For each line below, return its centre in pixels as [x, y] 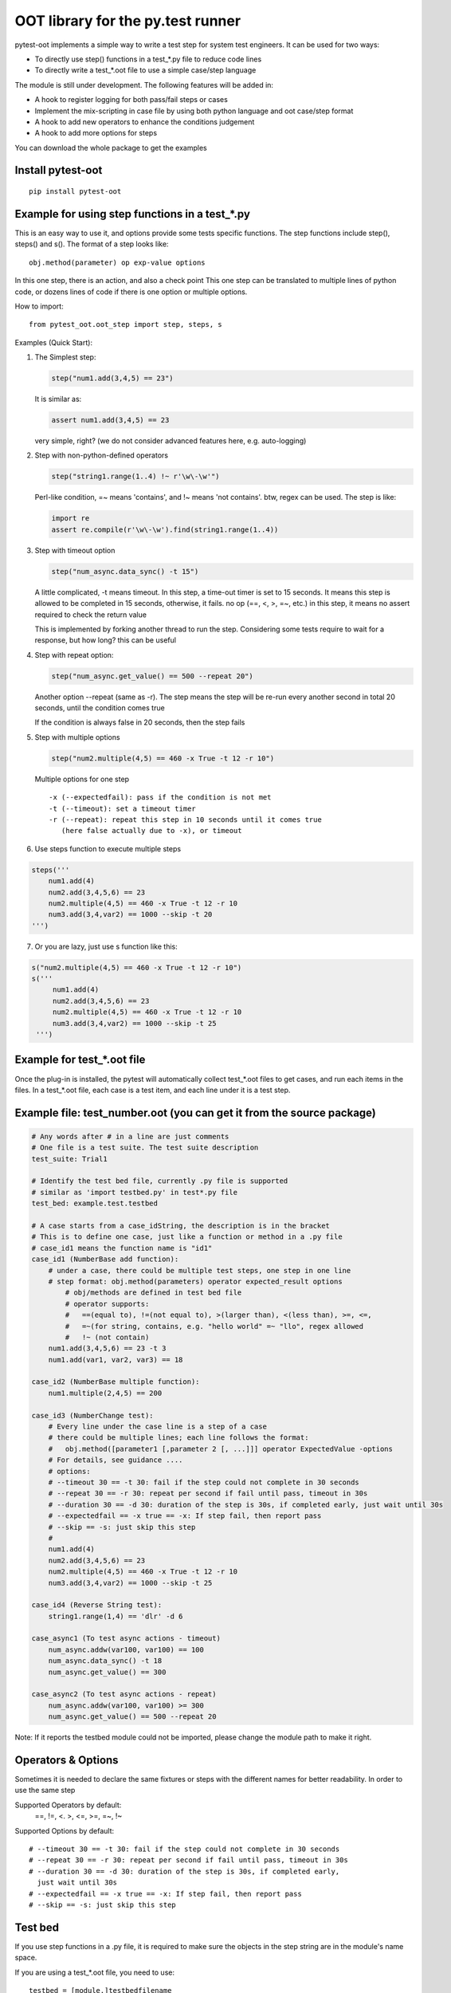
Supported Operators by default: [68, 1805]
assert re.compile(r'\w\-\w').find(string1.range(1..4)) [165, 529]
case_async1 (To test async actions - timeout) [126, 1639]
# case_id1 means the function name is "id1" [122, 1248]
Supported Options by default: [65, 1830]
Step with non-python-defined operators [102, 455]
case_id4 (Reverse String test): [97, 1605]
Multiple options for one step [82, 779]
